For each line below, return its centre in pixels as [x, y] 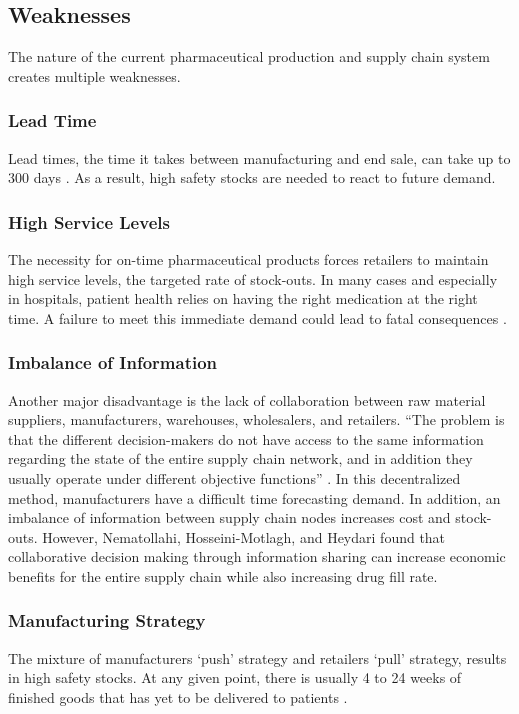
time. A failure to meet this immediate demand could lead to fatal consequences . [257, 317]
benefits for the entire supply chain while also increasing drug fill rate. [223, 575]
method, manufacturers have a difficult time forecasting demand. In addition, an [254, 497]
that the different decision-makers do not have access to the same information [246, 438]
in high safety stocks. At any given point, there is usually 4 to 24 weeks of [235, 677]
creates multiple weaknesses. [94, 75]
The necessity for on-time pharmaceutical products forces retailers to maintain [248, 259]
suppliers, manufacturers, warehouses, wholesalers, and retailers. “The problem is [256, 419]
